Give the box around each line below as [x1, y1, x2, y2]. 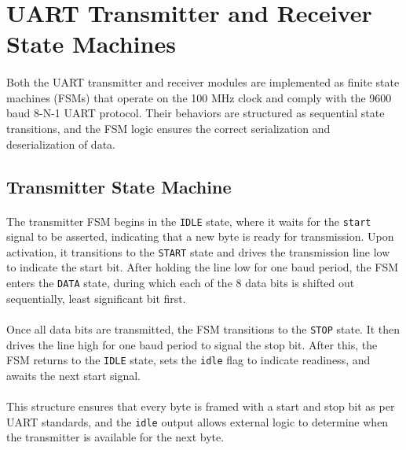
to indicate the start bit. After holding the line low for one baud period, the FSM [6, 259, 399, 275]
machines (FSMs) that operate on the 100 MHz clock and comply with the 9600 [6, 89, 392, 105]
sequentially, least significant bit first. [6, 290, 186, 306]
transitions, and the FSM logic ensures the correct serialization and [6, 120, 331, 136]
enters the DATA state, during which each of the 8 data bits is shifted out [6, 275, 355, 290]
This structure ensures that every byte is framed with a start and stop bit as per [6, 397, 395, 414]
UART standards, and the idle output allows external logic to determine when [6, 413, 389, 430]
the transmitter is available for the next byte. [6, 429, 225, 445]
